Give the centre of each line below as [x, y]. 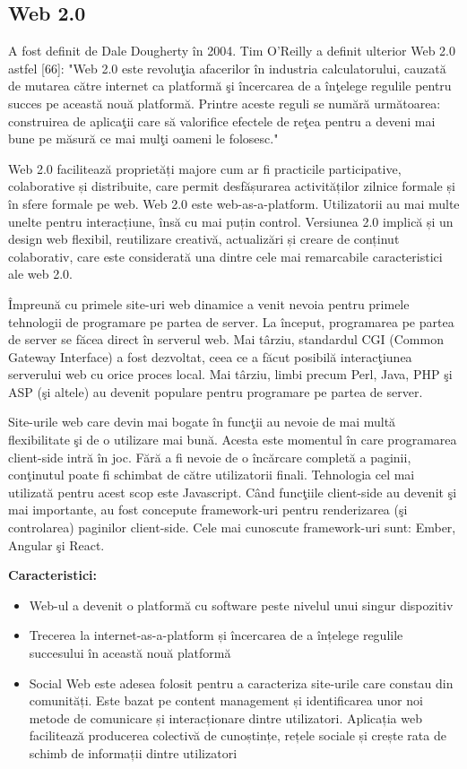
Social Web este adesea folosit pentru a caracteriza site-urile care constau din [241, 683]
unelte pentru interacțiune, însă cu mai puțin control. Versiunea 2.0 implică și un [231, 221]
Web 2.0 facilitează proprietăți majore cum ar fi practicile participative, [205, 168]
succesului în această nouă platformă [130, 653]
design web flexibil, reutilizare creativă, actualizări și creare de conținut [204, 239]
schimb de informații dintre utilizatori [133, 752]
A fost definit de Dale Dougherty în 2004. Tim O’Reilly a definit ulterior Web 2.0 [232, 51]
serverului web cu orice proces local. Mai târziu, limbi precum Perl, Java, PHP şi [230, 374]
